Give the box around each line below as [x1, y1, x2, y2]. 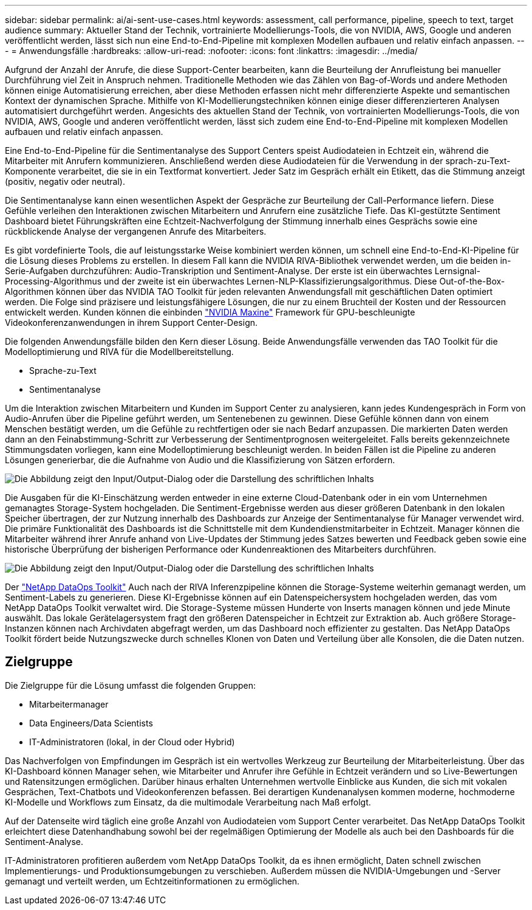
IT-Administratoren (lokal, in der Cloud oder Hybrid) [29, 736, 235, 747]
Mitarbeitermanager [29, 698, 109, 709]
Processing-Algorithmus [5, 276, 102, 286]
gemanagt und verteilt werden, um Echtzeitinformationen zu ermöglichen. [5, 875, 300, 886]
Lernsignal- [434, 266, 480, 276]
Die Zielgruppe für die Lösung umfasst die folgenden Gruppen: [5, 680, 256, 691]
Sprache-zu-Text [29, 365, 97, 376]
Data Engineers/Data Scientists [29, 717, 153, 728]
